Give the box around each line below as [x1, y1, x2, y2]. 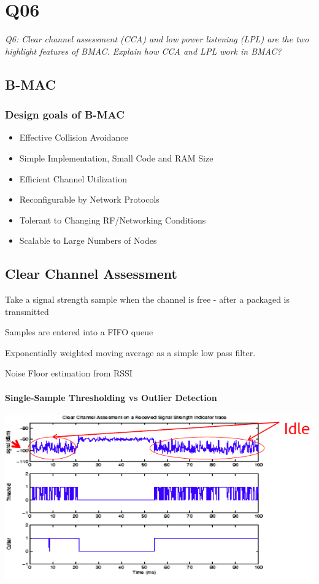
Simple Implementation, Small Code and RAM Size [19, 151, 213, 164]
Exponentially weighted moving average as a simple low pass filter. [5, 346, 256, 359]
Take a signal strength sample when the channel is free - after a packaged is [5, 293, 290, 306]
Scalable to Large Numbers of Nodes [19, 234, 157, 247]
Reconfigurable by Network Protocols [19, 193, 159, 206]
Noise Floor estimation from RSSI [5, 367, 133, 380]
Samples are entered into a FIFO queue [5, 325, 153, 338]
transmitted [5, 305, 49, 317]
